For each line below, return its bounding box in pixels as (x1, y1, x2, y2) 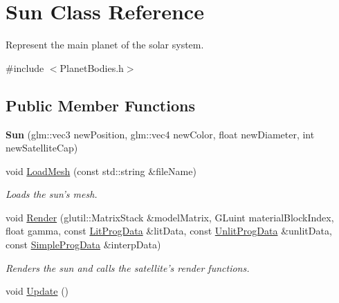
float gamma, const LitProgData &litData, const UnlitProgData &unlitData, (6, 223, 332, 238)
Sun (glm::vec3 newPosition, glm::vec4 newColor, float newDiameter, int (6, 127, 315, 141)
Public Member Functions (6, 94, 195, 116)
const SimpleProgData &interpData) (6, 237, 161, 252)
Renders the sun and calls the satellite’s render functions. (6, 260, 250, 275)
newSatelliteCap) (6, 140, 78, 155)
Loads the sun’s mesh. (6, 187, 98, 201)
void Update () (6, 284, 69, 298)
